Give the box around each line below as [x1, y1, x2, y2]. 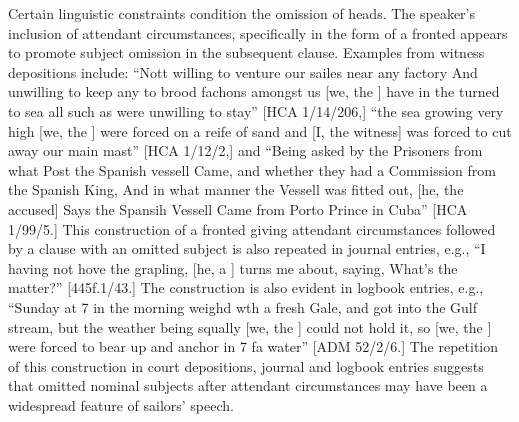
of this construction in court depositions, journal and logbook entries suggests [8, 355, 484, 376]
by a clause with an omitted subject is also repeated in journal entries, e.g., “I [8, 238, 486, 259]
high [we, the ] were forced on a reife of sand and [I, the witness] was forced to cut [8, 120, 512, 141]
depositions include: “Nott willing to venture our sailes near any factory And [8, 61, 478, 82]
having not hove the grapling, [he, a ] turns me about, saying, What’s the [8, 257, 458, 278]
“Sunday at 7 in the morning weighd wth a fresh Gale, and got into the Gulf [8, 296, 477, 317]
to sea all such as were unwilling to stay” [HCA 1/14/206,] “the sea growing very [8, 100, 504, 121]
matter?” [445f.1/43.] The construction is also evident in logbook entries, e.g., [8, 277, 484, 298]
